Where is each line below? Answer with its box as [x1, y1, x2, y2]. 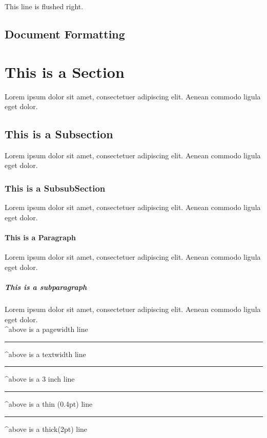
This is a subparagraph [5, 282, 87, 293]
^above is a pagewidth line [5, 324, 88, 335]
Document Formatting [5, 26, 125, 41]
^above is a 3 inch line [5, 373, 75, 384]
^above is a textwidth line [5, 348, 86, 359]
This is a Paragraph [5, 232, 76, 243]
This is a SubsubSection [5, 182, 106, 194]
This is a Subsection [5, 126, 113, 142]
